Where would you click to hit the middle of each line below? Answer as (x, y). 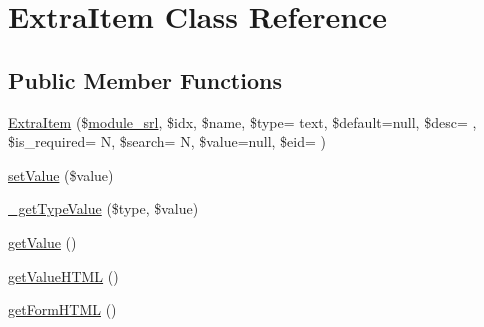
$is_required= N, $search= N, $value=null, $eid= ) (167, 141)
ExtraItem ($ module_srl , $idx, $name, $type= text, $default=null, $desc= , (242, 121)
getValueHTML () (63, 275)
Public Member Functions (145, 79)
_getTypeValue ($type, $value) (103, 208)
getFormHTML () (62, 309)
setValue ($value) (61, 174)
